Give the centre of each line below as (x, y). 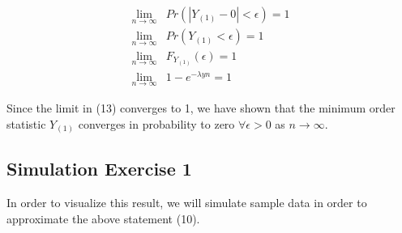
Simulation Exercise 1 (99, 169)
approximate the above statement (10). (103, 218)
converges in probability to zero (156, 123)
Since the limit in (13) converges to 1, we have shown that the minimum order (201, 107)
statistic (26, 123)
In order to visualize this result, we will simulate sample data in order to (187, 203)
